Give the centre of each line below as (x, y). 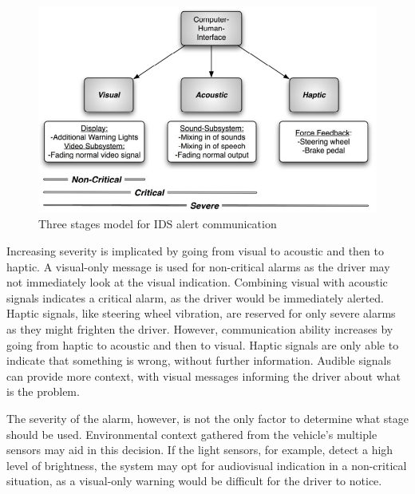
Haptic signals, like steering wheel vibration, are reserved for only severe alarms (201, 313)
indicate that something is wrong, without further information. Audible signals (199, 360)
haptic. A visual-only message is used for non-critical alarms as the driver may (198, 266)
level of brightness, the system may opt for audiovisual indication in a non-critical (207, 465)
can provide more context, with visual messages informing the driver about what (204, 375)
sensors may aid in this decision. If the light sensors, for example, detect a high (200, 450)
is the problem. (43, 391)
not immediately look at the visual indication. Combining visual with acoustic (197, 282)
